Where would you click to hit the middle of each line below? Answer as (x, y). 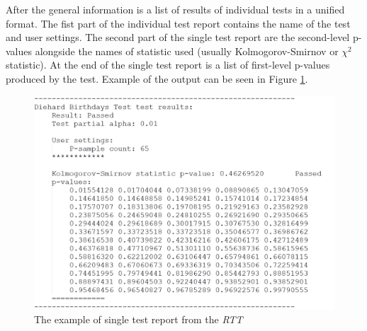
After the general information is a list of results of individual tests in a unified (175, 9)
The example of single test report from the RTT (139, 319)
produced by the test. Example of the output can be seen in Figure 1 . (157, 78)
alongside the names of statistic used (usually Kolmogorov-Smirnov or (187, 51)
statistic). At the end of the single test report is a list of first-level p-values (168, 65)
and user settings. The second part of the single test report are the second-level (178, 37)
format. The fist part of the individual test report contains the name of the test (178, 23)
